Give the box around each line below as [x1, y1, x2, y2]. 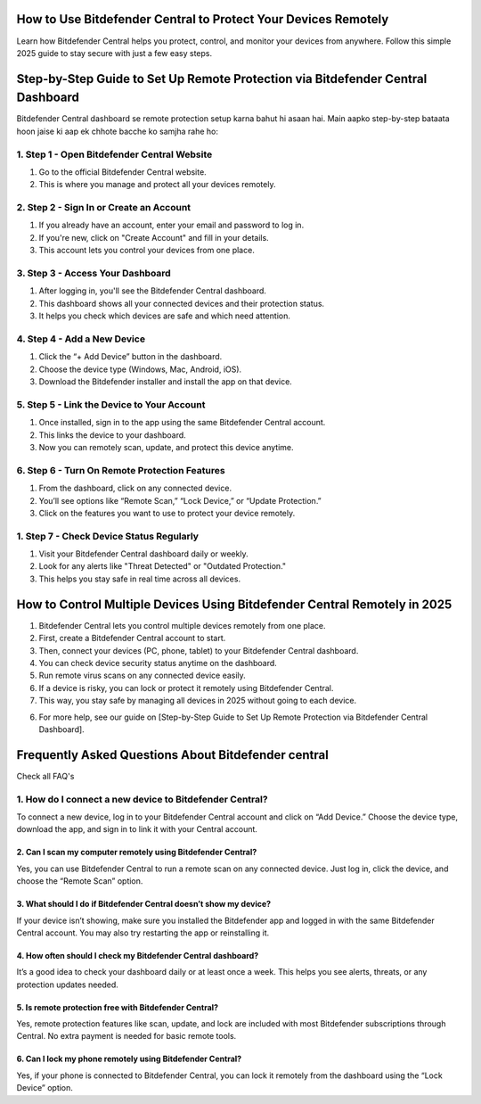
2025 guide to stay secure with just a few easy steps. [16, 47, 213, 58]
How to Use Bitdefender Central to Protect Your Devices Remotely [16, 12, 389, 27]
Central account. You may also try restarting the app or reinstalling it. [16, 927, 270, 938]
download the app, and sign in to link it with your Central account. [16, 824, 258, 835]
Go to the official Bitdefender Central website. [38, 166, 207, 177]
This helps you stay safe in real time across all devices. [38, 573, 240, 584]
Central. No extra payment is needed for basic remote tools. [16, 1031, 237, 1042]
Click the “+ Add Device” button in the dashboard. [38, 351, 223, 362]
